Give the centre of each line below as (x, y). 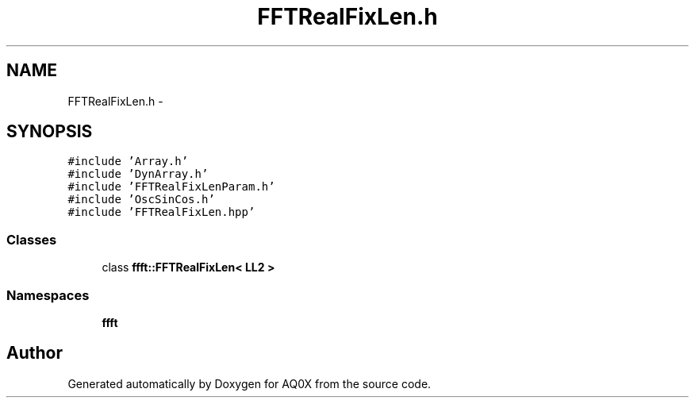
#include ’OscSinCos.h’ (141, 200)
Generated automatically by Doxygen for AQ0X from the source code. (250, 383)
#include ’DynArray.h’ (138, 174)
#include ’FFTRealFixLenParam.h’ (171, 187)
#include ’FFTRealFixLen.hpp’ (161, 212)
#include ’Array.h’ (128, 162)
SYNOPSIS (50, 132)
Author (35, 353)
